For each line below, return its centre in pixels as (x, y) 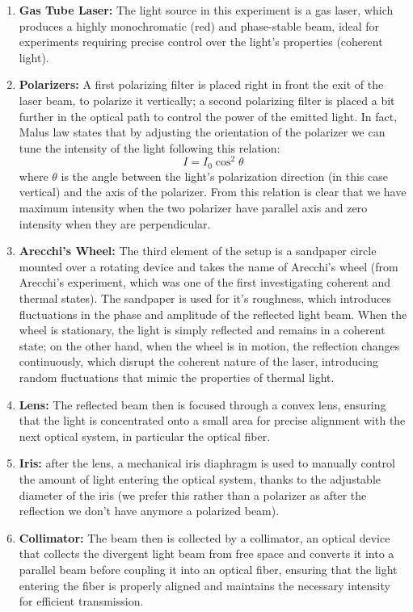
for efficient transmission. (81, 601)
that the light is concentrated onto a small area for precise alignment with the (212, 420)
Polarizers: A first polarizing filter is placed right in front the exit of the (201, 84)
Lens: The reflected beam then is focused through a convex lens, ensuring (202, 404)
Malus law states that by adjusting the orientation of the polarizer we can (202, 132)
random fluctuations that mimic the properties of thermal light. (177, 377)
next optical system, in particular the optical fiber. (145, 436)
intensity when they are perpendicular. (115, 223)
